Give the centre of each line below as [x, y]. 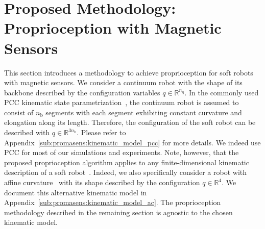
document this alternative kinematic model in [76, 192]
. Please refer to [101, 132]
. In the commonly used [222, 92]
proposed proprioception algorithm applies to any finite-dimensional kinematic [127, 162]
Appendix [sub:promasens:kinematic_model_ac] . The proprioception [113, 202]
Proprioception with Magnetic [113, 28]
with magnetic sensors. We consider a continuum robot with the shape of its [123, 82]
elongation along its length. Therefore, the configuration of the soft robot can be [130, 122]
